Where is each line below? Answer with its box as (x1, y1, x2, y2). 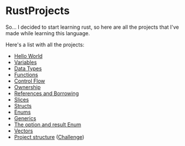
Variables (14, 59, 37, 66)
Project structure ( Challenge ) (14, 133, 85, 140)
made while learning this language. (5, 29, 90, 36)
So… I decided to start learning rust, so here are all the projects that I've (5, 23, 180, 30)
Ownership (14, 83, 41, 90)
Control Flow (14, 77, 45, 84)
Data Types (14, 64, 42, 72)
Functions (14, 71, 39, 78)
